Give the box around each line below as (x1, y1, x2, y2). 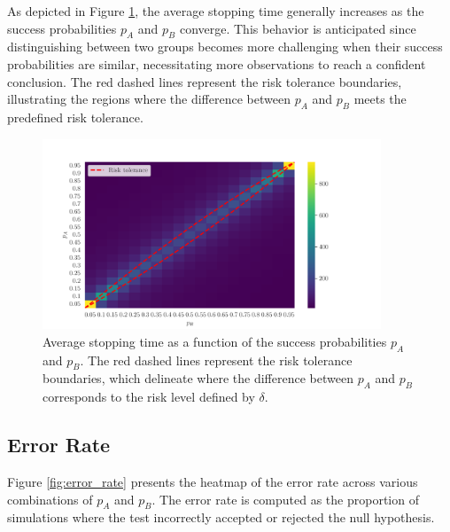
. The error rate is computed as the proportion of (151, 489, 419, 508)
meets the (353, 90, 407, 108)
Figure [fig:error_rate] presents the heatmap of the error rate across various (7, 472, 418, 490)
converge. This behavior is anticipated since (179, 19, 416, 37)
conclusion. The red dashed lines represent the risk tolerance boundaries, (7, 72, 402, 90)
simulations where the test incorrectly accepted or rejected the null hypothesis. (7, 508, 435, 527)
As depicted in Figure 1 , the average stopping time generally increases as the (7, 2, 424, 20)
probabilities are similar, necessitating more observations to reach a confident (7, 54, 426, 73)
